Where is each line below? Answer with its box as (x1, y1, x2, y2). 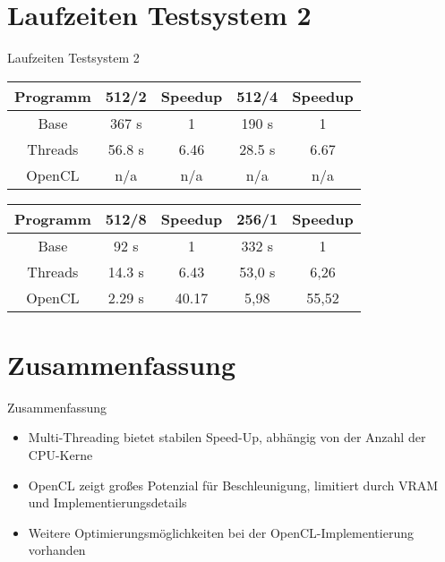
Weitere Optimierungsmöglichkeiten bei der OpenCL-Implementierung (28, 523, 414, 541)
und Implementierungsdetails (28, 493, 187, 512)
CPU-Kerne (28, 446, 93, 464)
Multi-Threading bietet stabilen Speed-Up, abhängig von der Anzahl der (28, 428, 426, 447)
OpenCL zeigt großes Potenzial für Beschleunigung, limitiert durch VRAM (28, 475, 439, 494)
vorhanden (28, 541, 86, 559)
